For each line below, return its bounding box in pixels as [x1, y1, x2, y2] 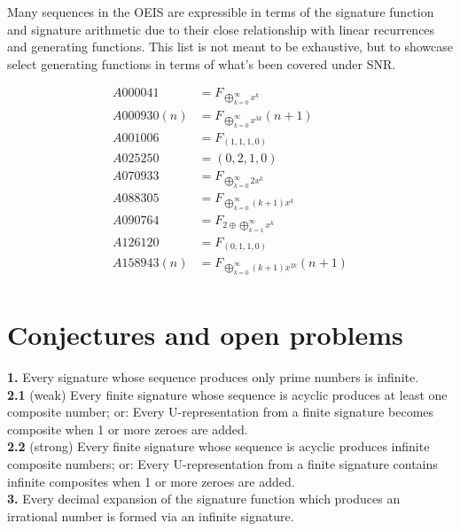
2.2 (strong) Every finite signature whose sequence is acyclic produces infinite [7, 437, 430, 456]
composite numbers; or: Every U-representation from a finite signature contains [7, 455, 438, 473]
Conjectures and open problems [7, 316, 403, 353]
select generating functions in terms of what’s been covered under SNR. [7, 54, 396, 73]
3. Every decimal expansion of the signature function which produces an [7, 489, 401, 508]
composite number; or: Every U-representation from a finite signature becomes [7, 402, 434, 421]
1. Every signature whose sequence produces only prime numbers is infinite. [7, 368, 419, 387]
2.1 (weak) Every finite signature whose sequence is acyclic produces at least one [7, 385, 448, 403]
